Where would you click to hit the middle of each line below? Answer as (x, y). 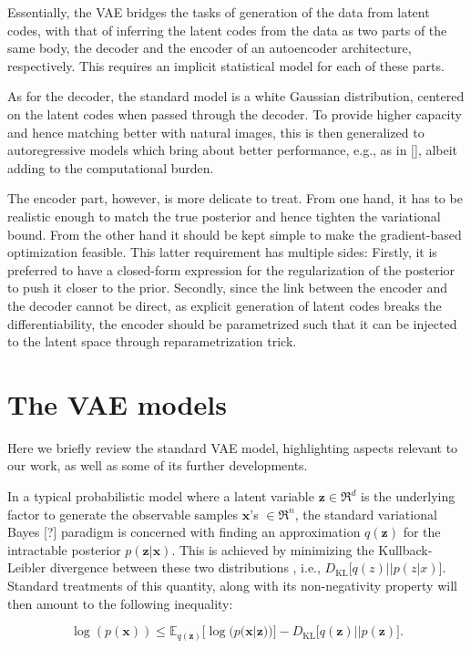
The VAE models (117, 403)
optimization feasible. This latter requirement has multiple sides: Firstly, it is (222, 252)
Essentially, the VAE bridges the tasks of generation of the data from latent (219, 12)
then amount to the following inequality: (120, 603)
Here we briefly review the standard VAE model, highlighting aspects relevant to (233, 447)
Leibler (27, 567)
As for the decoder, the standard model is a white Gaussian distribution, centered (236, 96)
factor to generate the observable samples (123, 514)
